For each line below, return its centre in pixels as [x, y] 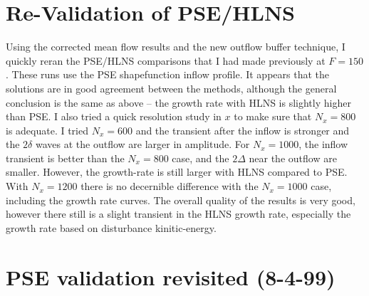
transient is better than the [65, 158]
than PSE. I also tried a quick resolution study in [114, 116]
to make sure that [273, 116]
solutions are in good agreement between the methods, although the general [171, 88]
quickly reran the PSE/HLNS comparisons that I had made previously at [166, 60]
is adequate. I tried [47, 130]
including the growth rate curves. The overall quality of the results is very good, [181, 200]
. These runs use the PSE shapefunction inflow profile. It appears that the [167, 74]
